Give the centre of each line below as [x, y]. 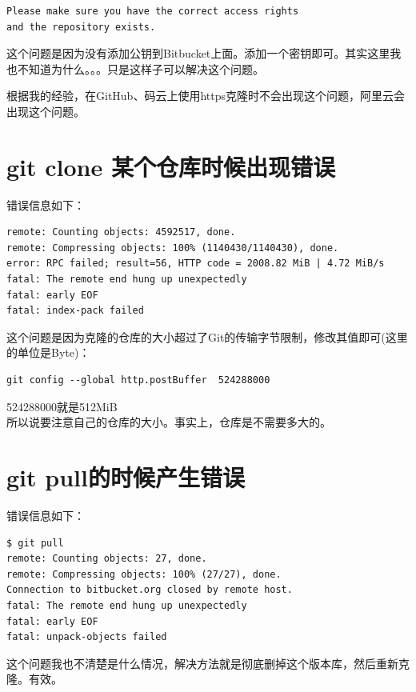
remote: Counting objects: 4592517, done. [121, 232]
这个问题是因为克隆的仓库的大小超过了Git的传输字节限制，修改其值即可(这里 [207, 336]
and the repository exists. [81, 27]
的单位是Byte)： [48, 352]
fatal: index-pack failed [75, 311]
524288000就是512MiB [62, 406]
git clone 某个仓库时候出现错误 [171, 166]
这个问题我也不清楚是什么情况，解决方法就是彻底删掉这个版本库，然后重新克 [208, 663]
